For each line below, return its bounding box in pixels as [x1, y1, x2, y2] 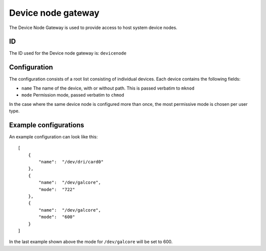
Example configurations [9, 121, 85, 129]
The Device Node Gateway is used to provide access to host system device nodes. [9, 25, 177, 31]
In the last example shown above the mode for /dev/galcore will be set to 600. [9, 239, 173, 245]
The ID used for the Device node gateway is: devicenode [9, 50, 127, 56]
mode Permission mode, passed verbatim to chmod [21, 92, 124, 98]
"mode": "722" [38, 187, 75, 192]
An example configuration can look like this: [9, 133, 98, 140]
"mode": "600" [38, 214, 75, 220]
